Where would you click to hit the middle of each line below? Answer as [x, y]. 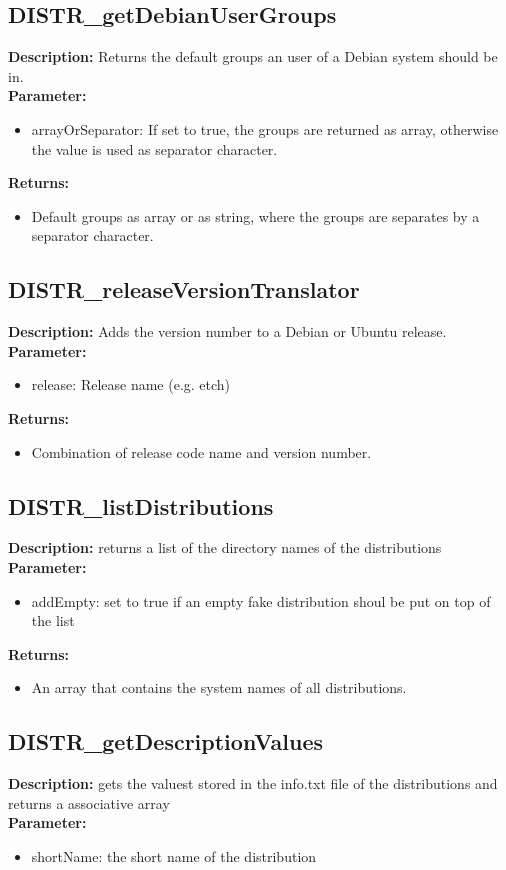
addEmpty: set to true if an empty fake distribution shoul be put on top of [261, 600]
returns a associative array [89, 802]
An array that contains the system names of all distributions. [219, 687]
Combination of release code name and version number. [201, 451]
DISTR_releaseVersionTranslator [184, 289]
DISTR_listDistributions [141, 505]
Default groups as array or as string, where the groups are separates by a [255, 215]
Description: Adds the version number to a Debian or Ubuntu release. [227, 331]
